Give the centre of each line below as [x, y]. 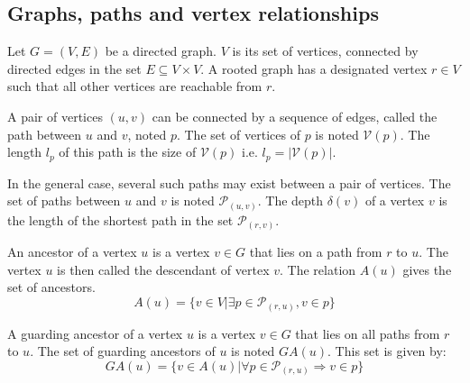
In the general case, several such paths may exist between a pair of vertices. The [229, 182]
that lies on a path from [316, 252]
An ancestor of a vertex [72, 252]
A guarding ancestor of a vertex [95, 333]
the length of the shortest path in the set [120, 219]
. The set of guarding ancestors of [123, 351]
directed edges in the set [74, 68]
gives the [427, 269]
